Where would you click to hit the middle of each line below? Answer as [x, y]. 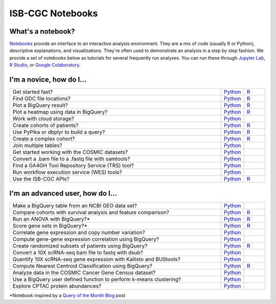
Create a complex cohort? [44, 139]
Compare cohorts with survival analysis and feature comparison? [91, 212]
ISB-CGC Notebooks [54, 13]
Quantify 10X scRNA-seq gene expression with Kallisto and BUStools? [97, 259]
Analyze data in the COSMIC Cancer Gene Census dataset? [84, 272]
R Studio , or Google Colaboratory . [45, 65]
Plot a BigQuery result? [40, 106]
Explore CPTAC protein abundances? [57, 286]
